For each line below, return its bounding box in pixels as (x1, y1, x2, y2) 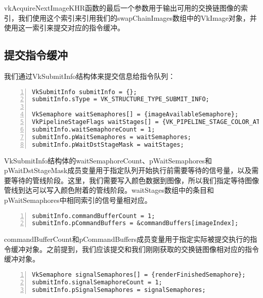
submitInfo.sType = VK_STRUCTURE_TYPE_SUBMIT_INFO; (32, 96, 209, 103)
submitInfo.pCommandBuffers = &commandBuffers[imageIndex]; (32, 220, 239, 227)
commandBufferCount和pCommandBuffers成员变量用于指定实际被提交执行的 (4, 234, 250, 244)
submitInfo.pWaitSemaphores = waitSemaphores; (32, 133, 191, 141)
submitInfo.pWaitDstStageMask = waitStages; (32, 141, 184, 148)
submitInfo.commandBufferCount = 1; (32, 212, 155, 220)
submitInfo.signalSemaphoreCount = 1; (32, 278, 162, 286)
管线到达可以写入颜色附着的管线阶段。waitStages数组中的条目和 (4, 185, 214, 195)
